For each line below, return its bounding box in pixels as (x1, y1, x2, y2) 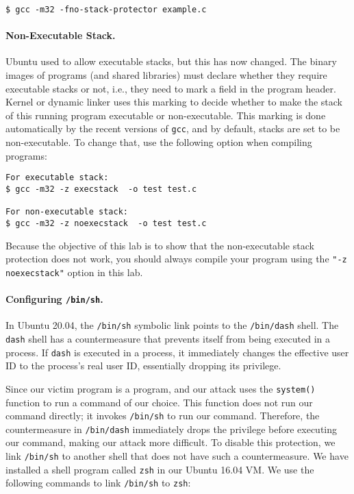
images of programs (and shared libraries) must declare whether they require (5, 68, 327, 82)
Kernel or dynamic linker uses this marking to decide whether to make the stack (5, 95, 343, 109)
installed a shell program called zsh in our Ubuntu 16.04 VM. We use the (5, 462, 314, 476)
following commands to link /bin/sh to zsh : (5, 476, 191, 490)
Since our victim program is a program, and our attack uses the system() (5, 381, 316, 395)
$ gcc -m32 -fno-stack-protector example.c (5, 5, 207, 14)
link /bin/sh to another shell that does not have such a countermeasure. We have (5, 449, 349, 463)
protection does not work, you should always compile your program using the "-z (5, 251, 347, 266)
